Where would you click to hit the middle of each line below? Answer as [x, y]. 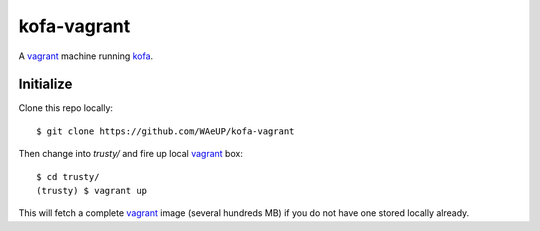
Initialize [45, 84]
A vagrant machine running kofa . [86, 56]
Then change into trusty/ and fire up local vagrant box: [131, 154]
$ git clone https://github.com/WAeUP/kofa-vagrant [165, 131]
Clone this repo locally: [66, 108]
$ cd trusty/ [68, 176]
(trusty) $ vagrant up [92, 191]
